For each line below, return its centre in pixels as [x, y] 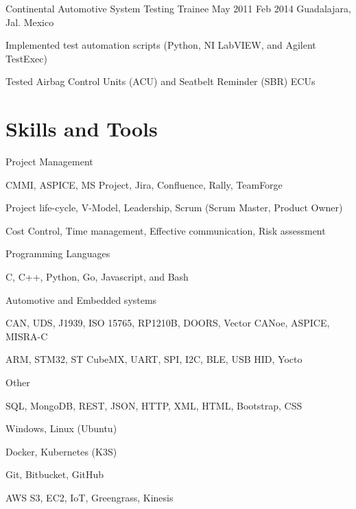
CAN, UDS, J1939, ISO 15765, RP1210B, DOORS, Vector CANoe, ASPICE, [168, 323]
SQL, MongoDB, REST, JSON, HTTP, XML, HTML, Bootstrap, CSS [154, 405]
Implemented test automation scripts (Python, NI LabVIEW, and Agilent [161, 45]
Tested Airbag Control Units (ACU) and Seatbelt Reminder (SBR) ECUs [161, 81]
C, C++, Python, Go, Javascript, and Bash [97, 277]
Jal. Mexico [30, 22]
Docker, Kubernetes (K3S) [61, 451]
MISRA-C [27, 336]
